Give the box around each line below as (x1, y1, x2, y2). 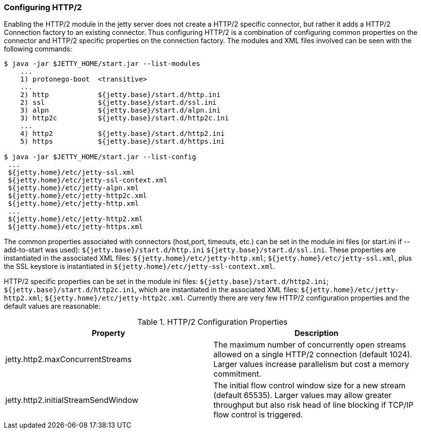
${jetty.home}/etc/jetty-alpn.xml (8, 184, 139, 192)
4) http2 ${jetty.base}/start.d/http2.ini (20, 130, 225, 138)
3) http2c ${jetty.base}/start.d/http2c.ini (20, 114, 229, 122)
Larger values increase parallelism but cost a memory (213, 359, 409, 369)
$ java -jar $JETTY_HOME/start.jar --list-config (4, 153, 196, 161)
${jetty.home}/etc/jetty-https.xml (8, 223, 143, 231)
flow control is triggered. (213, 410, 303, 420)
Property (92, 328, 125, 338)
